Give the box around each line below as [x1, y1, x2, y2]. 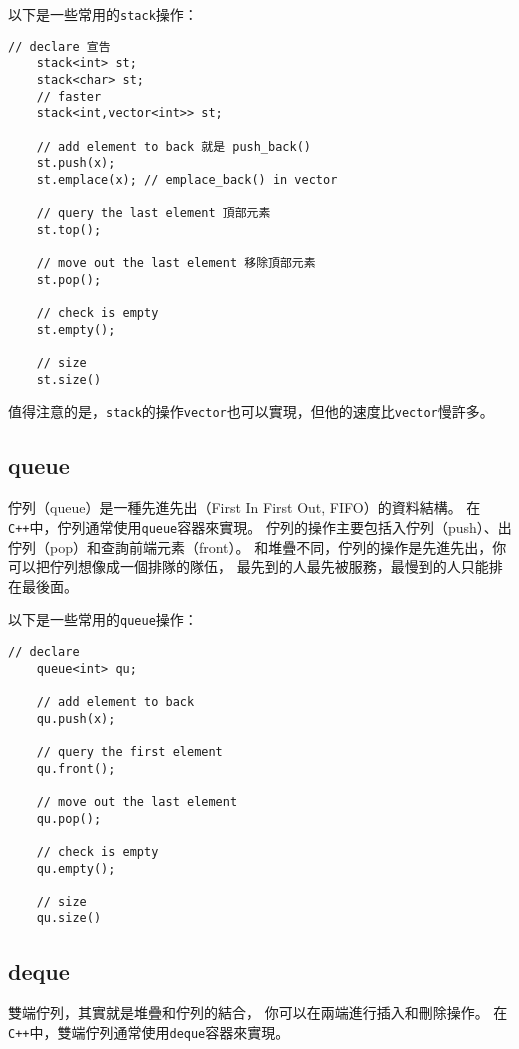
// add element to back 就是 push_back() [36, 139, 311, 154]
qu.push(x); [36, 711, 116, 726]
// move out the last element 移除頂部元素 [36, 256, 316, 271]
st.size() [36, 372, 102, 387]
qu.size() [36, 911, 102, 926]
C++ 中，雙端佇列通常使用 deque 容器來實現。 [8, 1021, 290, 1042]
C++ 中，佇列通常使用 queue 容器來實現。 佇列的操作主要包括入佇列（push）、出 [8, 516, 512, 537]
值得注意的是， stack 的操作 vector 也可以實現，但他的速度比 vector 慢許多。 [8, 401, 494, 422]
